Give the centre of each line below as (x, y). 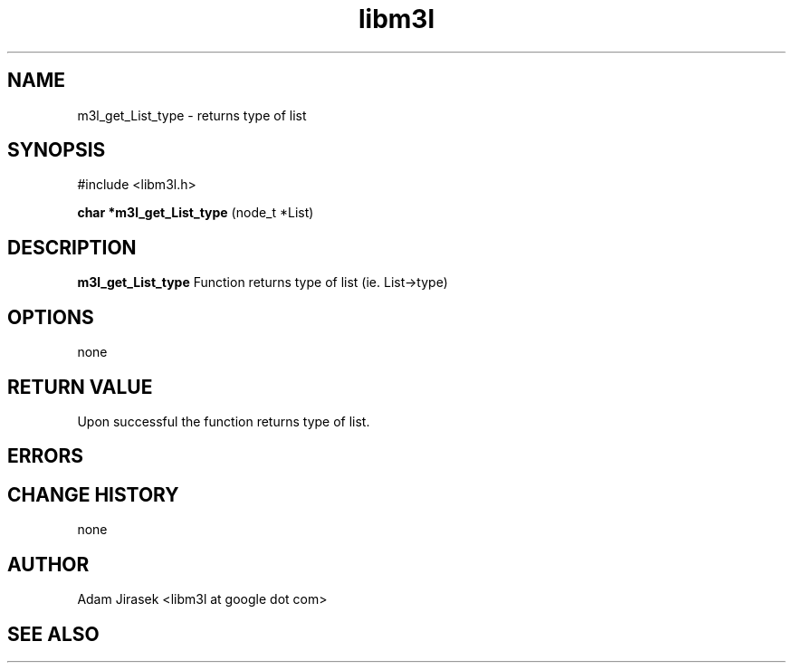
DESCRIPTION (72, 247)
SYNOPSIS (57, 150)
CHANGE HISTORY (93, 494)
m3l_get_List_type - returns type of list (192, 115)
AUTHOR (48, 564)
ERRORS (46, 456)
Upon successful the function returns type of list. (224, 421)
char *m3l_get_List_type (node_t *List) (196, 213)
